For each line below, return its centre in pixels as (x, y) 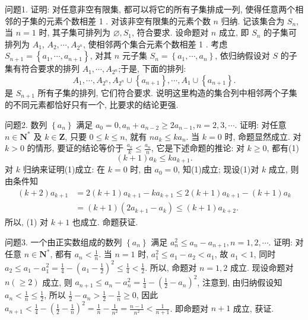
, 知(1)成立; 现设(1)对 (218, 169)
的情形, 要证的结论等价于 (75, 148)
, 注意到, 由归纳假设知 (240, 282)
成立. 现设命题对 (262, 267)
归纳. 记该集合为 (253, 20)
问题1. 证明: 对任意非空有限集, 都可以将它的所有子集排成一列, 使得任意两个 (150, 9)
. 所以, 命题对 (171, 267)
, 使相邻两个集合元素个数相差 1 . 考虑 (155, 44)
